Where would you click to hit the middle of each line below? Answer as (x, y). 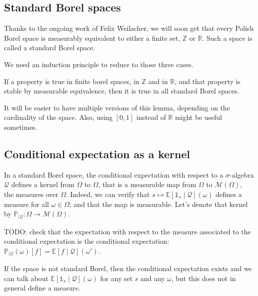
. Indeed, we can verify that (108, 194)
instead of (151, 117)
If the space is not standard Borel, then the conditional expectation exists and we (128, 268)
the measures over (31, 194)
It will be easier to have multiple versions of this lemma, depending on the (117, 107)
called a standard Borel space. (50, 48)
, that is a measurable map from (147, 184)
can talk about (26, 278)
